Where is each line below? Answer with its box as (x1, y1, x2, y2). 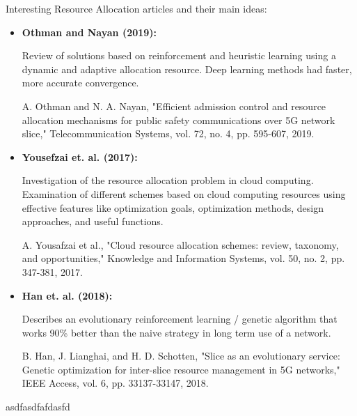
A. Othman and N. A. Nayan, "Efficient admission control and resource (22, 98, 326, 113)
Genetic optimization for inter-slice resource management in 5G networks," (22, 362, 340, 376)
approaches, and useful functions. (22, 214, 164, 229)
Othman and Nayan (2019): (22, 24, 157, 39)
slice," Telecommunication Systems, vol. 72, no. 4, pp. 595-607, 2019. (22, 126, 315, 141)
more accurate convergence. (22, 75, 139, 90)
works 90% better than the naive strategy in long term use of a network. (22, 325, 331, 339)
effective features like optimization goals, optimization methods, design (22, 200, 324, 215)
